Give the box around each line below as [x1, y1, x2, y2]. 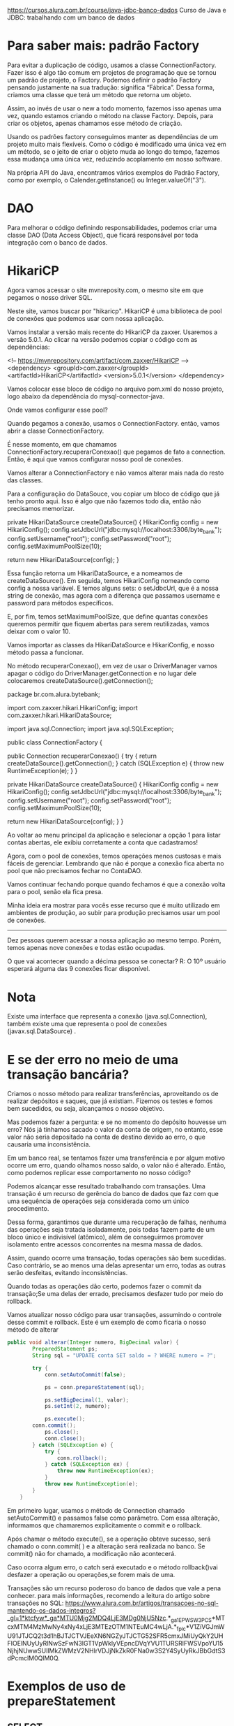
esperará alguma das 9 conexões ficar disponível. [7, 965, 150, 973]
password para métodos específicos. [7, 598, 114, 607]
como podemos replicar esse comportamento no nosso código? [7, 1169, 192, 1177]
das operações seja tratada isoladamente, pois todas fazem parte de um [7, 1225, 215, 1234]
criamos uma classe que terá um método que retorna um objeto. [7, 90, 192, 99]
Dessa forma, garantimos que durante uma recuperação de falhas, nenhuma [7, 1218, 226, 1226]
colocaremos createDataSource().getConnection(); [7, 676, 153, 684]
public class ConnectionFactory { [7, 738, 102, 747]
